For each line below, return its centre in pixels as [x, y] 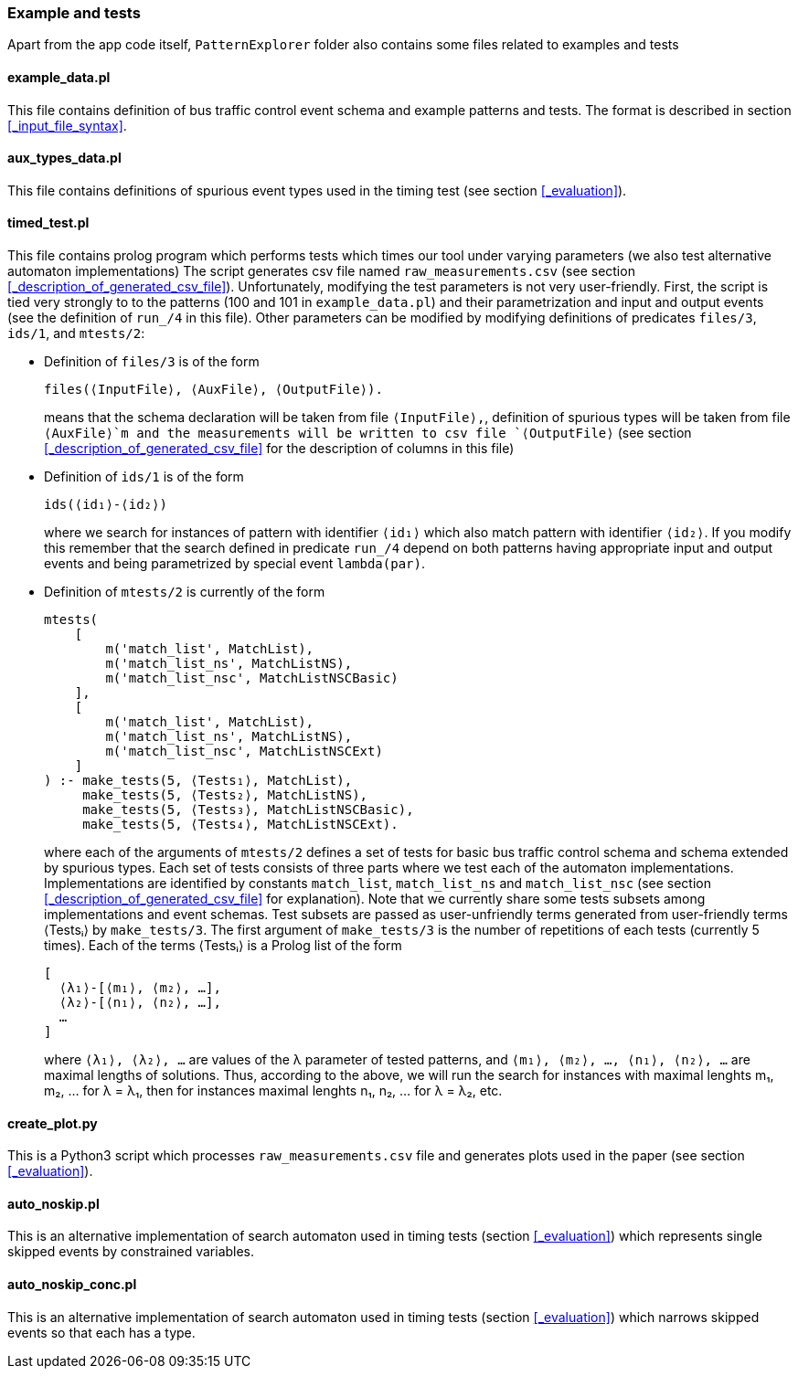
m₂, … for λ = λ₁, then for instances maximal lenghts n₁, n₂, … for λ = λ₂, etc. [273, 1091]
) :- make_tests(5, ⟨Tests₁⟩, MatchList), [198, 781]
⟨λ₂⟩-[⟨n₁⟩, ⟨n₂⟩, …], [140, 1003]
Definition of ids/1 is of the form [144, 477]
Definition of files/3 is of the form [152, 362]
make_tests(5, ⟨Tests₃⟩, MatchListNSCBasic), [248, 810]
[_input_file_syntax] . [67, 125]
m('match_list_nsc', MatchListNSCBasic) [252, 678]
